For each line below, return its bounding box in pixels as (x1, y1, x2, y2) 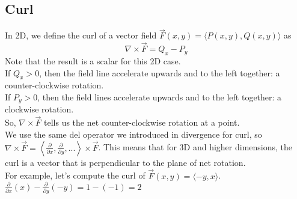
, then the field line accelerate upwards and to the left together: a (39, 66, 280, 79)
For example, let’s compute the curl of (5, 169, 145, 182)
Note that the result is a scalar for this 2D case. (5, 55, 181, 67)
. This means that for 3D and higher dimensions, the (98, 141, 293, 153)
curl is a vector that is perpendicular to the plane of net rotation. (5, 156, 246, 168)
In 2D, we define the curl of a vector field (5, 29, 157, 41)
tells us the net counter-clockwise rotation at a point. (44, 116, 240, 129)
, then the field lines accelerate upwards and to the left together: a (37, 91, 282, 103)
